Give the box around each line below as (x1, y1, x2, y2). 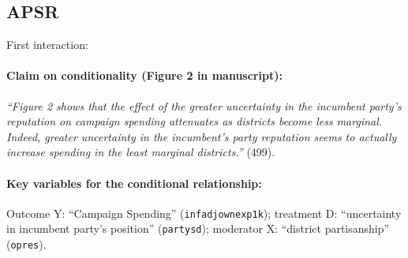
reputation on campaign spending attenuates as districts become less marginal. (6, 113, 383, 129)
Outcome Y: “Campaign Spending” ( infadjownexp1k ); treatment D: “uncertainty (6, 204, 402, 221)
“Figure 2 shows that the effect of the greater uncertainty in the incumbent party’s (6, 97, 402, 114)
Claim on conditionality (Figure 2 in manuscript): (6, 67, 283, 84)
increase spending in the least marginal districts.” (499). (6, 144, 275, 160)
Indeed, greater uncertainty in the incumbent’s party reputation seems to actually (6, 128, 397, 144)
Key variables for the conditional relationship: (6, 174, 262, 191)
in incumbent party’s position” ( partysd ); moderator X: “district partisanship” (6, 220, 390, 237)
